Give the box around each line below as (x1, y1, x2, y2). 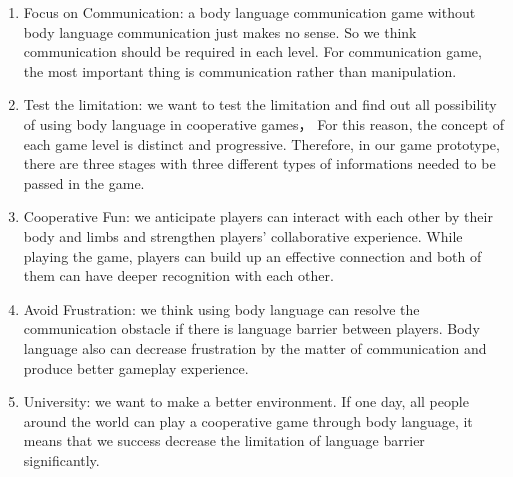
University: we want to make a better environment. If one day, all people (23, 391, 469, 412)
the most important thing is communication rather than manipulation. (23, 60, 457, 81)
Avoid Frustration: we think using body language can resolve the (23, 298, 420, 319)
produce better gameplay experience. (23, 357, 249, 378)
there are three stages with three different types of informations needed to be (23, 153, 496, 174)
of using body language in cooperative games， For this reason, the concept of (23, 113, 504, 134)
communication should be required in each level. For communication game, (23, 41, 482, 62)
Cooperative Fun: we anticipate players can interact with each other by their (23, 206, 493, 227)
